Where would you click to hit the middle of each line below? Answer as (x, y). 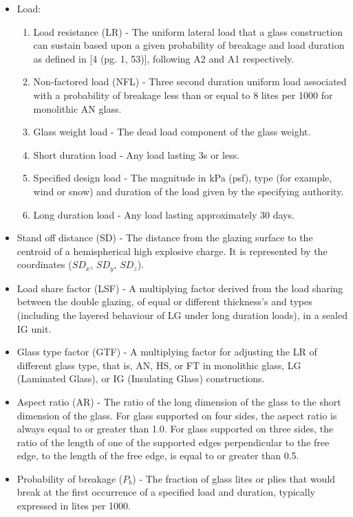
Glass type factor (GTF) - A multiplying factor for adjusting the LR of (167, 352)
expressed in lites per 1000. (74, 506)
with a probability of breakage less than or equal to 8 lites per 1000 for (183, 95)
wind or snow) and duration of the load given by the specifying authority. (189, 191)
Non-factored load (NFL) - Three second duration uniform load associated (190, 81)
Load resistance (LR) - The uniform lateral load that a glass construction (188, 31)
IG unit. (34, 328)
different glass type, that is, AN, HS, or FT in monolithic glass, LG (159, 365)
